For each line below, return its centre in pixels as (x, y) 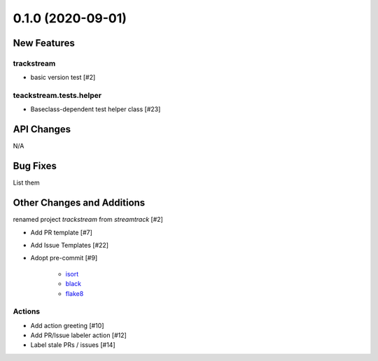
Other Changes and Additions (79, 203)
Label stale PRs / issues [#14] (73, 345)
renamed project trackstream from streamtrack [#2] (88, 220)
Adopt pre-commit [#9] (64, 258)
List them (26, 183)
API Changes (42, 129)
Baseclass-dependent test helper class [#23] (96, 109)
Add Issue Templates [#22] (69, 245)
